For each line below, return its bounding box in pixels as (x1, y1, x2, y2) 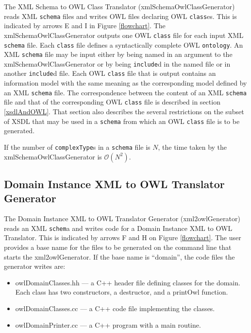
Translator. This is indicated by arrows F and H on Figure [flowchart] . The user (4, 232, 241, 243)
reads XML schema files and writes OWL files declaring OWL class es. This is (4, 11, 237, 21)
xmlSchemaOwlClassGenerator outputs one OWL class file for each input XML (4, 30, 244, 40)
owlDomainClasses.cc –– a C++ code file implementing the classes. (15, 303, 215, 313)
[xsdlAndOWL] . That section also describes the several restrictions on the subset (4, 106, 244, 117)
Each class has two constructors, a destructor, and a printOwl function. (15, 287, 228, 297)
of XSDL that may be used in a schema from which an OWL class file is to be (4, 116, 240, 126)
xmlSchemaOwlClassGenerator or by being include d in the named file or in (4, 58, 231, 69)
